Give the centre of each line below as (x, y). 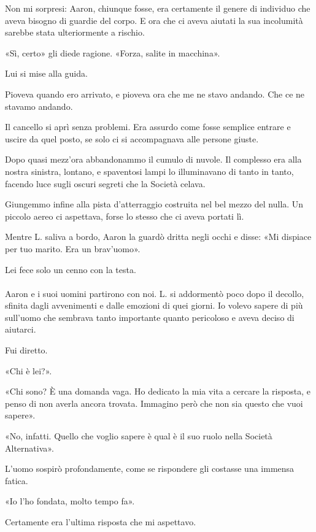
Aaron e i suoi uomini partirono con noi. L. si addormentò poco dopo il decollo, (155, 293)
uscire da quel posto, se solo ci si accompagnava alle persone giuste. (132, 138)
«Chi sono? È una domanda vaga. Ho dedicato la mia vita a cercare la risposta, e (158, 391)
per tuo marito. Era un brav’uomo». (73, 248)
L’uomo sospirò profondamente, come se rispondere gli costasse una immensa (150, 468)
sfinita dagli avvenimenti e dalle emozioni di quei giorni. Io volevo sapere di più (154, 305)
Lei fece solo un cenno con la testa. (71, 269)
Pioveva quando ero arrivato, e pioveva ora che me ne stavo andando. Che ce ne (155, 94)
